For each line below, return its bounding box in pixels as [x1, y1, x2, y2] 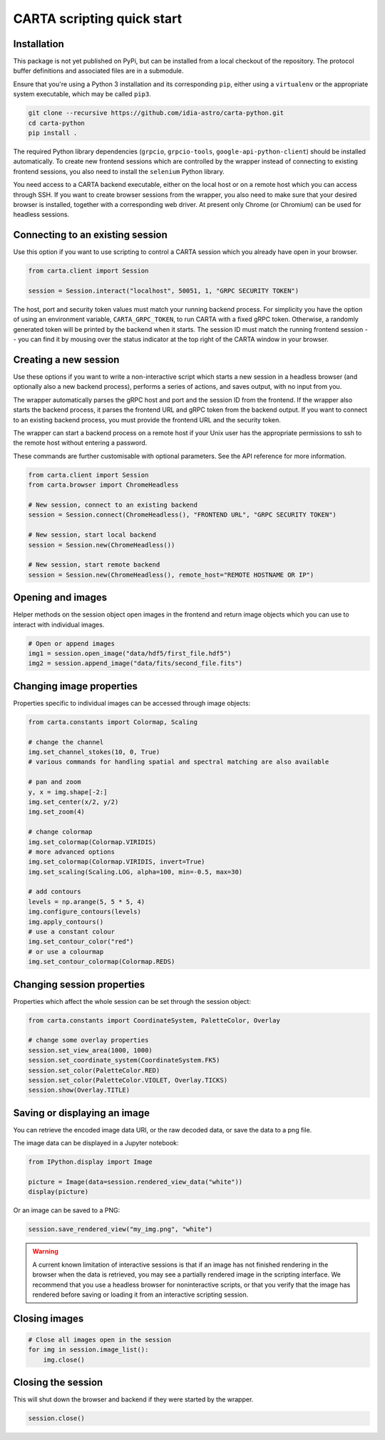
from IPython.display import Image [28, 1158, 153, 1166]
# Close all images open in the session [28, 1335, 171, 1344]
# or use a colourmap [28, 948, 104, 955]
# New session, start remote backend [28, 561, 160, 569]
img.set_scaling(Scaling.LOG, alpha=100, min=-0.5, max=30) [28, 868, 243, 876]
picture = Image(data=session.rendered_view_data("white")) [28, 1178, 243, 1186]
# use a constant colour [28, 928, 115, 936]
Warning [32, 1247, 58, 1256]
